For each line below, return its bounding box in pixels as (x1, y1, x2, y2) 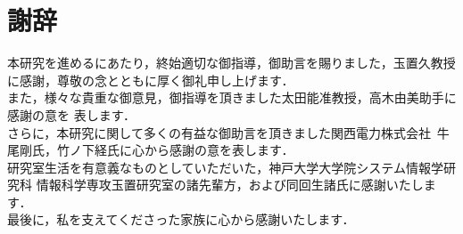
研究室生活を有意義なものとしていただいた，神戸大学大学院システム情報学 (7, 157, 443, 176)
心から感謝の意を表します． (131, 141, 294, 159)
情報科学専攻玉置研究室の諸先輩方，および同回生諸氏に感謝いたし (36, 175, 424, 194)
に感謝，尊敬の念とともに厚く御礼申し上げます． (7, 70, 294, 89)
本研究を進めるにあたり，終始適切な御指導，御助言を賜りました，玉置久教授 (7, 53, 456, 72)
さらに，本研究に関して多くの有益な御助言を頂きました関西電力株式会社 (7, 123, 431, 141)
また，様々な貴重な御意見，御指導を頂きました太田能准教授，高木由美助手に (7, 88, 457, 107)
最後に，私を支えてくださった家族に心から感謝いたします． (7, 210, 355, 229)
